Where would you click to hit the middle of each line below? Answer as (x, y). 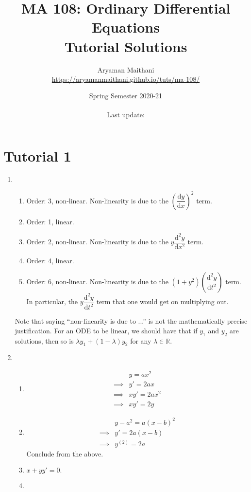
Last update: (126, 114)
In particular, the (52, 301)
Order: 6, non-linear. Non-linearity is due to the (97, 282)
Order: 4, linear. (50, 260)
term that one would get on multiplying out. (162, 301)
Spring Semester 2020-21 (126, 95)
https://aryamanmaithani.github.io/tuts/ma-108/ (126, 79)
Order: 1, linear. (50, 221)
